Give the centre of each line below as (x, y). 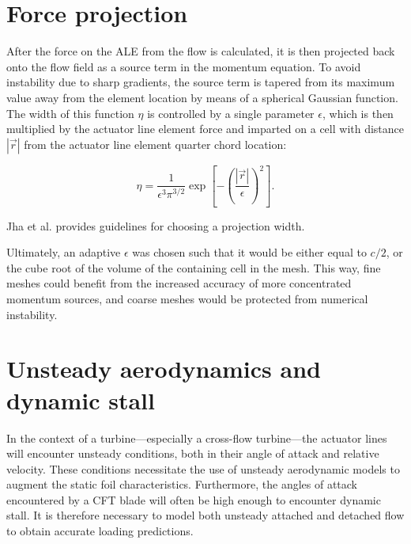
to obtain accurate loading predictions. (100, 531)
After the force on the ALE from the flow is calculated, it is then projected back (201, 51)
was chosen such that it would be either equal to (249, 252)
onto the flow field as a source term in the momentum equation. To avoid (184, 66)
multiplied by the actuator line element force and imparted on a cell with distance (205, 129)
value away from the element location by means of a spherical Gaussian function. (202, 97)
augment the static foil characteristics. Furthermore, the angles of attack (182, 484)
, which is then (358, 113)
